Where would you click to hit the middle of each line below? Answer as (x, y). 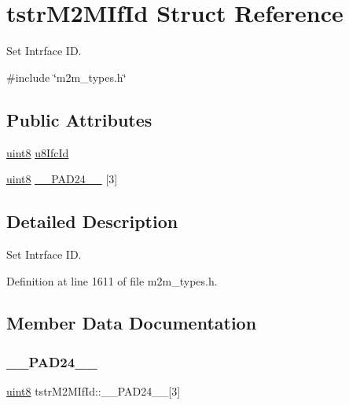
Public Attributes (79, 119)
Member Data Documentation (132, 323)
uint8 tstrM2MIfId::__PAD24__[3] (94, 391)
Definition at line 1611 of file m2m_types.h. (112, 280)
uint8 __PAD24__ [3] (62, 179)
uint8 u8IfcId (38, 152)
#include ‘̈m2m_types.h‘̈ (66, 77)
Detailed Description (92, 221)
